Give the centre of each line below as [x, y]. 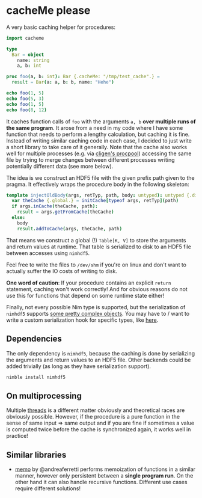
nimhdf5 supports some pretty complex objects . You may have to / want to [98, 313]
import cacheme [25, 38]
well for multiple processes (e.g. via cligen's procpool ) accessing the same [99, 153]
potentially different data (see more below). [60, 166]
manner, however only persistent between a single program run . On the [104, 475]
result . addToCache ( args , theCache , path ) [69, 229]
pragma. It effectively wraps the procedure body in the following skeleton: [98, 184]
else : [19, 218]
